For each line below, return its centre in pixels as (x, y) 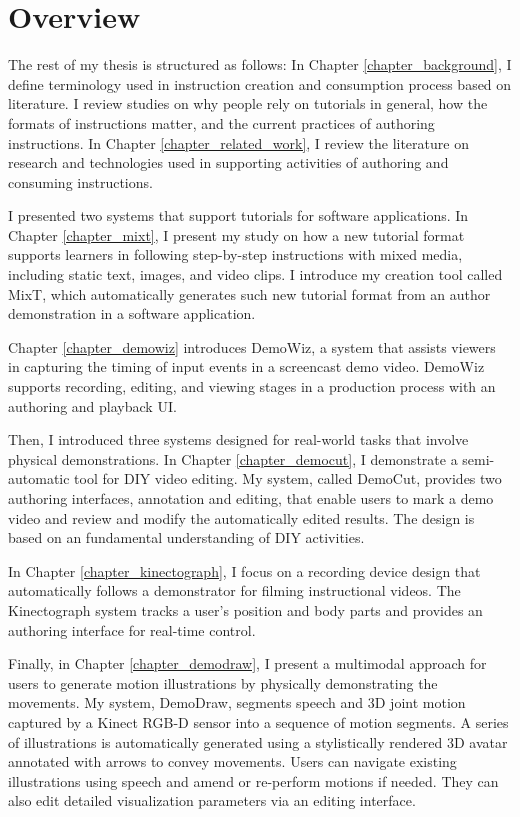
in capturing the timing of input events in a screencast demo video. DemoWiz (246, 366)
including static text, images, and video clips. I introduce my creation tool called (255, 274)
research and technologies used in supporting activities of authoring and (228, 162)
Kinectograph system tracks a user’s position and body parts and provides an (245, 609)
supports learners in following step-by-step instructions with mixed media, (235, 254)
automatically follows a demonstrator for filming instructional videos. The (234, 590)
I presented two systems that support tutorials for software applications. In (238, 215)
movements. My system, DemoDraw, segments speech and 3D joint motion (237, 702)
